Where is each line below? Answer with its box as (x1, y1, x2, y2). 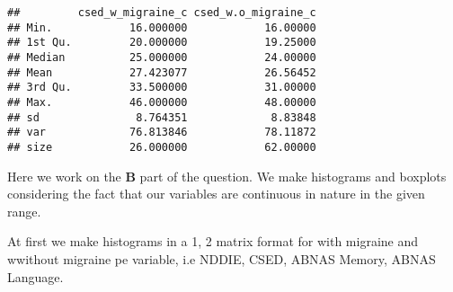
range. (7, 201, 41, 220)
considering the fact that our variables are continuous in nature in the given (7, 184, 425, 203)
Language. (7, 267, 64, 286)
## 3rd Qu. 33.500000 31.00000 (7, 81, 316, 94)
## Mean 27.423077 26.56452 (7, 66, 316, 79)
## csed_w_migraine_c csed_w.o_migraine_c (7, 6, 316, 19)
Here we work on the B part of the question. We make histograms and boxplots (7, 166, 447, 185)
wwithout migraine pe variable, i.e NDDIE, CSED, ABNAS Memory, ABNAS (7, 249, 436, 268)
